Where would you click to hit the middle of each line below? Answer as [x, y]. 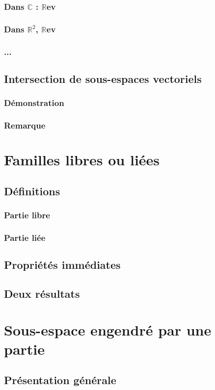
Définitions [32, 191]
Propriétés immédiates [62, 265]
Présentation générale [60, 380]
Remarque [25, 125]
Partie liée [25, 237]
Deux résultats [42, 294]
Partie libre [27, 215]
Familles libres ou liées [82, 160]
